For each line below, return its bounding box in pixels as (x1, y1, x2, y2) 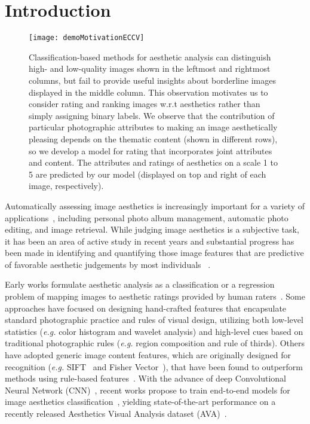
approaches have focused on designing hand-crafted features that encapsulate (5, 301, 287, 314)
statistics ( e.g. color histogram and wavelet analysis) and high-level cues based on (5, 325, 303, 337)
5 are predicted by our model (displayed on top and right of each (29, 167, 266, 180)
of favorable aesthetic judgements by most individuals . (5, 258, 211, 270)
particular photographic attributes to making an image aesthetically (29, 121, 278, 133)
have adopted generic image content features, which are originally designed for (5, 349, 291, 361)
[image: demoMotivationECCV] (29, 33, 145, 42)
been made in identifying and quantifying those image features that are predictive (5, 246, 304, 259)
